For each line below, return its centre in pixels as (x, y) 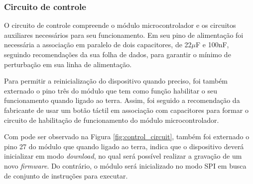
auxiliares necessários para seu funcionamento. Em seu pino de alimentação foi (124, 35)
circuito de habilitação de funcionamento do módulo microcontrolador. (112, 120)
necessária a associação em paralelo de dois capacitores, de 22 (98, 45)
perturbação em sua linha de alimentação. (68, 64)
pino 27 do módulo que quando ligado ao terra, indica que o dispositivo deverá (124, 146)
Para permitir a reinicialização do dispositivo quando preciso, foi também (116, 81)
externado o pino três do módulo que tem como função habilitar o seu (111, 90)
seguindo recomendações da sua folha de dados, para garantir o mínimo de (118, 54)
